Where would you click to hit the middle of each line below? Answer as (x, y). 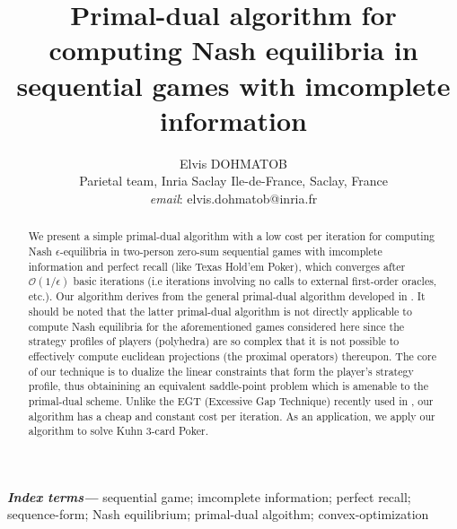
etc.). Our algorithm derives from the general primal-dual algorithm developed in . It (227, 296)
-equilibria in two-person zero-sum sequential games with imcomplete (221, 251)
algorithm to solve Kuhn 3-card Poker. (118, 431)
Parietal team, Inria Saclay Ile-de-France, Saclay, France (233, 181)
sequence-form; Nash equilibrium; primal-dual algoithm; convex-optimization (218, 514)
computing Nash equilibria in (233, 50)
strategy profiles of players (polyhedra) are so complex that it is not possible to (214, 341)
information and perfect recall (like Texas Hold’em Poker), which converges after (217, 266)
